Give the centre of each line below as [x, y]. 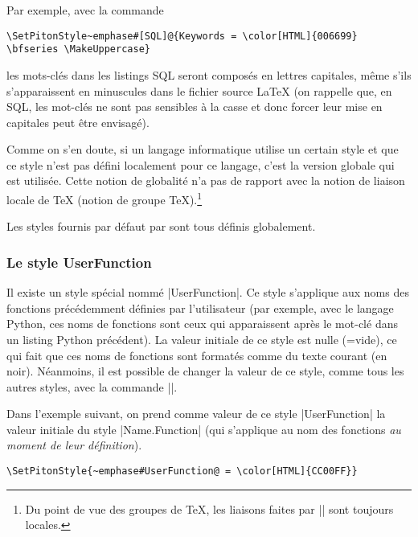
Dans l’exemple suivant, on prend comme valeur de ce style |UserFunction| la [196, 414]
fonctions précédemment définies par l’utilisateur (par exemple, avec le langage [200, 307]
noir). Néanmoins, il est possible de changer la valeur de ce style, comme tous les [205, 371]
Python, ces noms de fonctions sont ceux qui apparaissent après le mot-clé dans [202, 324]
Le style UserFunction [79, 262]
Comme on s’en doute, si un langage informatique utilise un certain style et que [203, 149]
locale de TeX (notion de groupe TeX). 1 [104, 198]
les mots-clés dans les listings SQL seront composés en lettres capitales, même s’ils [209, 74]
